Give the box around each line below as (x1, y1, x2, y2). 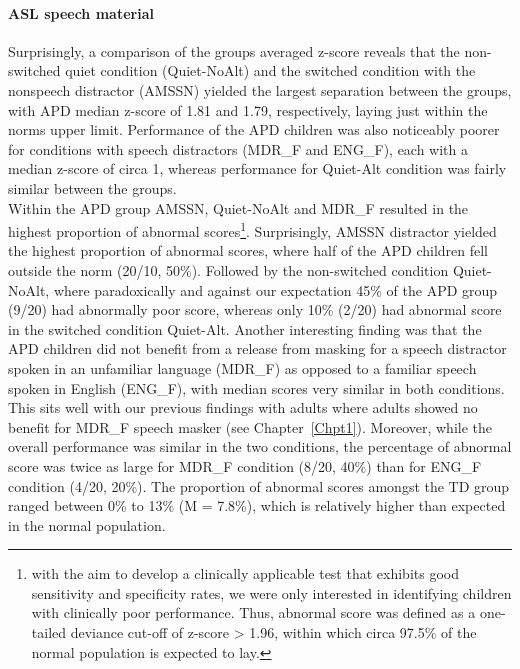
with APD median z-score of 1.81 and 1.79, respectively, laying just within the (8, 99, 488, 120)
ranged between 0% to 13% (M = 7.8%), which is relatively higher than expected (8, 495, 506, 516)
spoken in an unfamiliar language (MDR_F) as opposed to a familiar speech (8, 357, 477, 378)
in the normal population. (8, 514, 166, 535)
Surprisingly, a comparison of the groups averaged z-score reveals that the (8, 40, 460, 61)
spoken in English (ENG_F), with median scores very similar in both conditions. (8, 377, 505, 398)
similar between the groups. (8, 177, 177, 198)
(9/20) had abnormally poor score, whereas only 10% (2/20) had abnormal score (8, 299, 502, 320)
